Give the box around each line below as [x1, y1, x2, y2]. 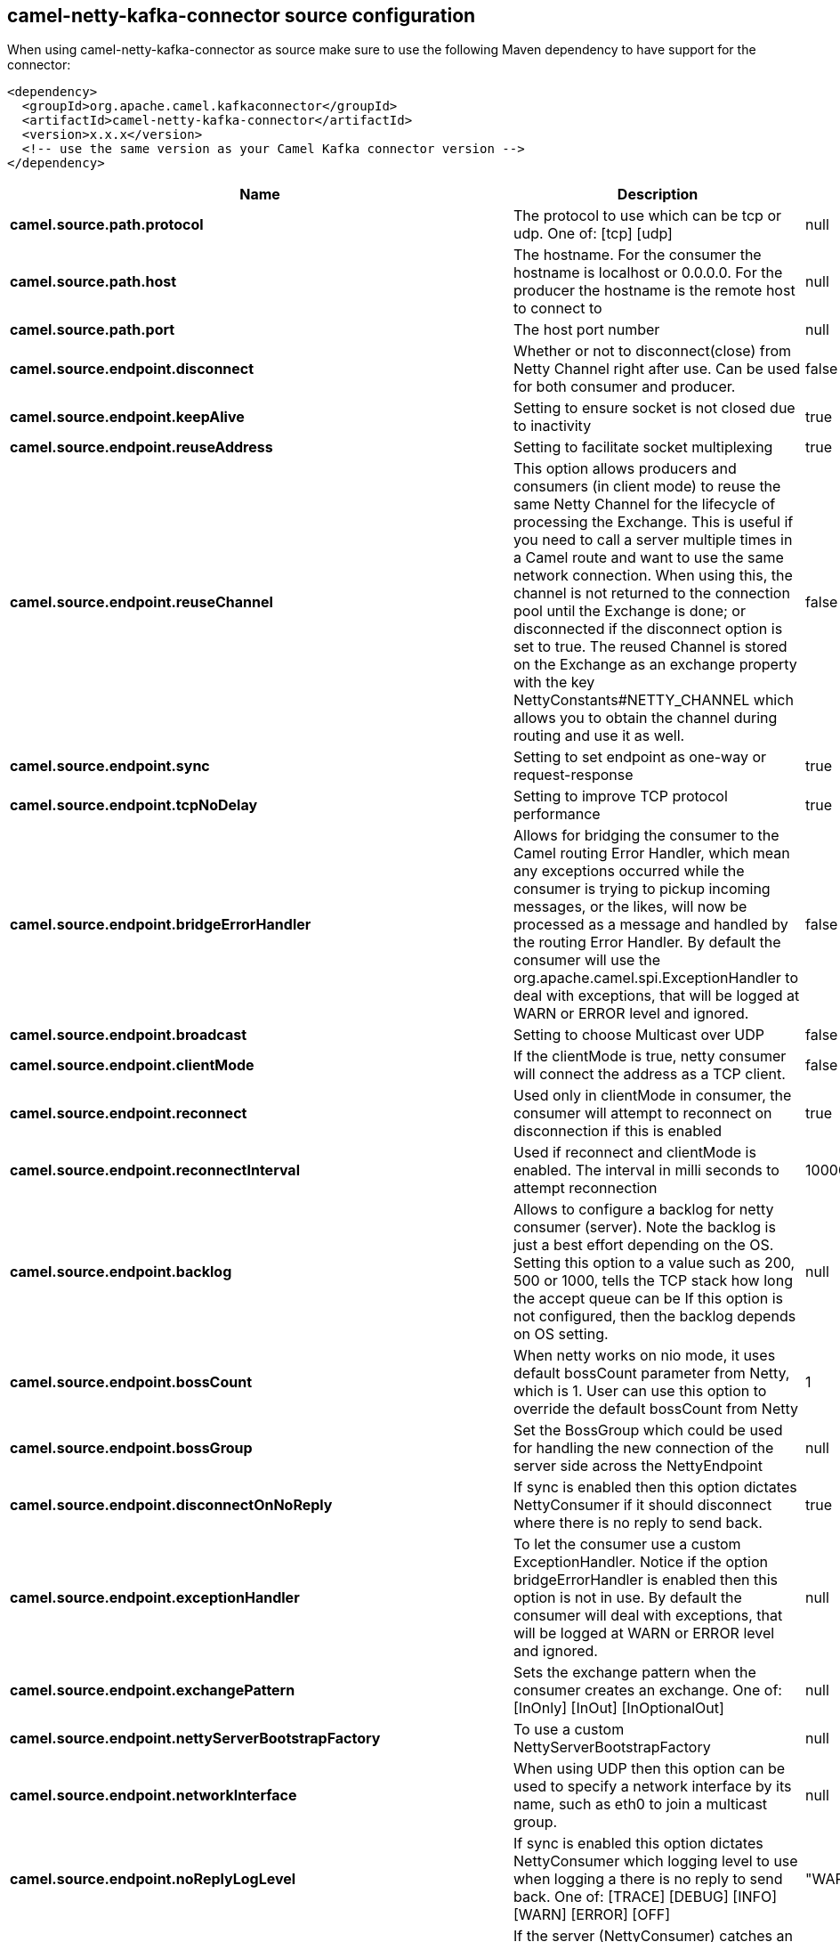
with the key [513, 673, 595, 692]
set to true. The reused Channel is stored [513, 638, 787, 656]
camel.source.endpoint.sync [10, 757, 210, 776]
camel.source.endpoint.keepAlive [10, 408, 245, 427]
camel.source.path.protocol [10, 215, 204, 234]
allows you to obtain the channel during [513, 709, 778, 727]
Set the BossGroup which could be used [513, 1421, 783, 1440]
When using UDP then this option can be [513, 1759, 786, 1778]
